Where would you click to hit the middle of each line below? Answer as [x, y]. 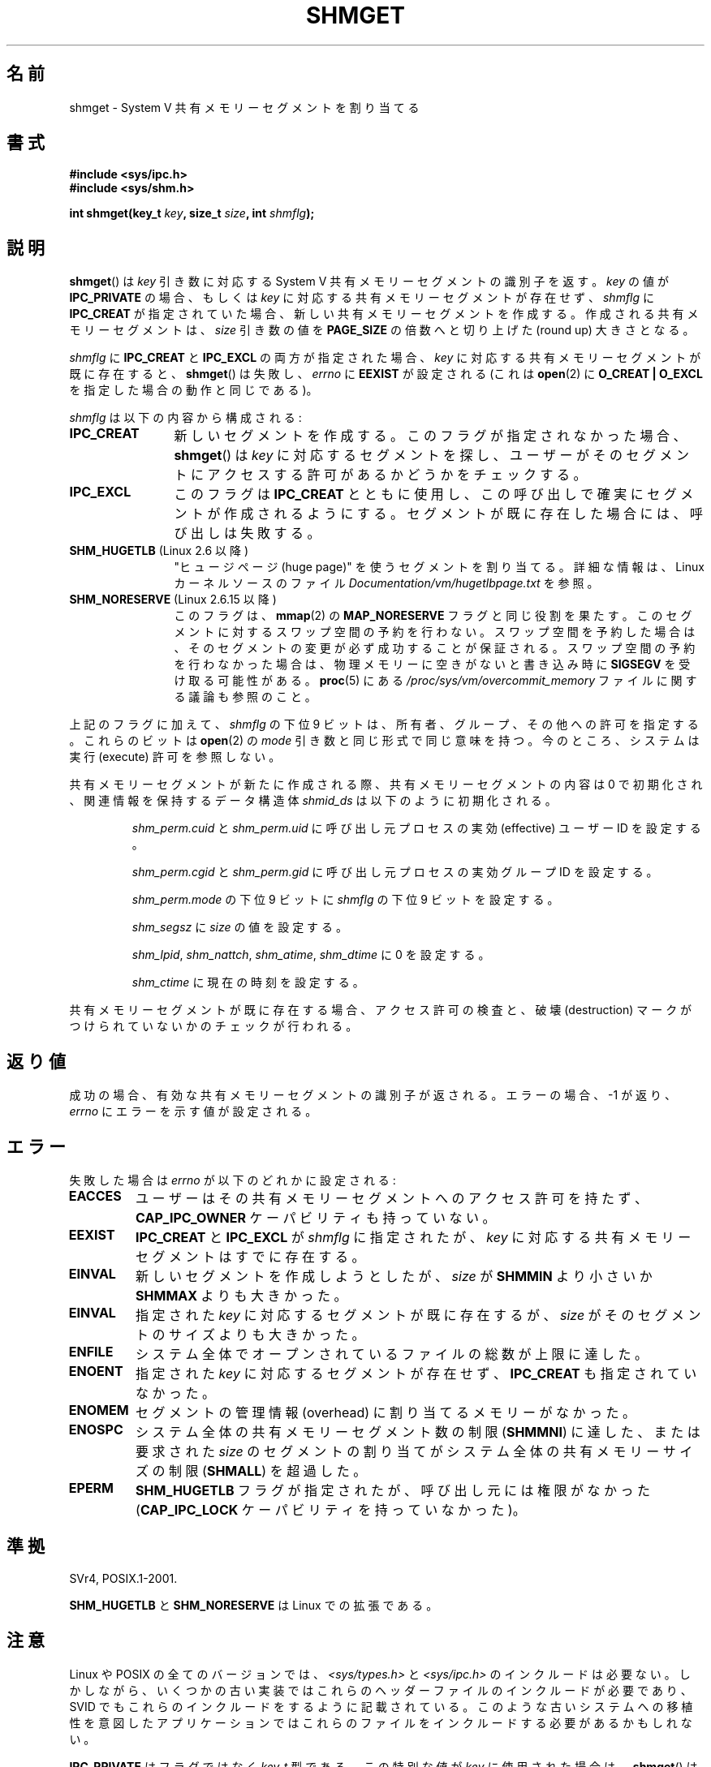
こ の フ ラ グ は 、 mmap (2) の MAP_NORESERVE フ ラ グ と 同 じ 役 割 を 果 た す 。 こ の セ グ [433, 616]
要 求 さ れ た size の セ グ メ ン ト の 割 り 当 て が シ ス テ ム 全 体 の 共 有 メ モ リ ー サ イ [414, 1451]
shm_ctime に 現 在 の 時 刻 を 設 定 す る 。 [248, 982]
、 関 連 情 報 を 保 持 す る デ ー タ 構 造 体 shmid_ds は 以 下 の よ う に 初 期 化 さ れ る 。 [313, 801]
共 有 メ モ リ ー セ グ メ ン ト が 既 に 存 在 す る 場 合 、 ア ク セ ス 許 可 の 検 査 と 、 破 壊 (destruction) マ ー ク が [381, 1010]
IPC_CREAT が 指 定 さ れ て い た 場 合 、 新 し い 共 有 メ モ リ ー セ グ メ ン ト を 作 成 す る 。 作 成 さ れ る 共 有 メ [384, 314]
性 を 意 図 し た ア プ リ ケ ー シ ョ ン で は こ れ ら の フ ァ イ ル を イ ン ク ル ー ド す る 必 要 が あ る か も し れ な [381, 1722]
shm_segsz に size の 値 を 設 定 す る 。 [239, 927]
